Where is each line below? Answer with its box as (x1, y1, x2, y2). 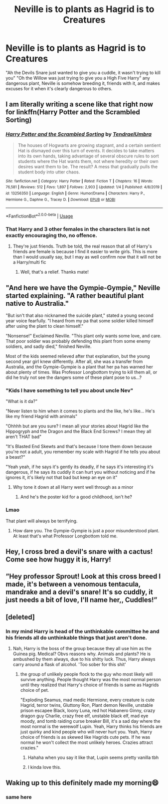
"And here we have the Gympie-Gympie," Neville (5, 283, 161, 292)
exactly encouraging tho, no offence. (5, 232, 98, 239)
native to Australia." (5, 299, 69, 308)
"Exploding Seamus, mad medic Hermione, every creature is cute (20, 697, 155, 703)
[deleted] (5, 613, 35, 621)
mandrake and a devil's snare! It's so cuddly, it (5, 588, 154, 596)
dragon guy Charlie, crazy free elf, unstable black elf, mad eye (20, 713, 149, 719)
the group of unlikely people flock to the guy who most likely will (20, 671, 153, 677)
